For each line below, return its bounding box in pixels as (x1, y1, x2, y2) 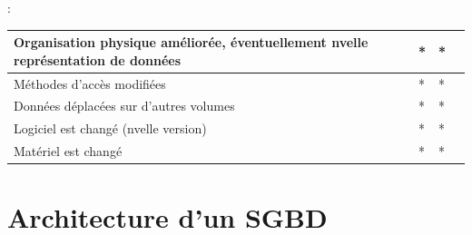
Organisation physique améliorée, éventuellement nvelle (14, 33, 369, 52)
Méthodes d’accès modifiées (14, 73, 166, 93)
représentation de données (14, 50, 182, 69)
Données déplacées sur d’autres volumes (14, 96, 235, 115)
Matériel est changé (14, 142, 123, 161)
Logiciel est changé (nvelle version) (14, 119, 207, 138)
